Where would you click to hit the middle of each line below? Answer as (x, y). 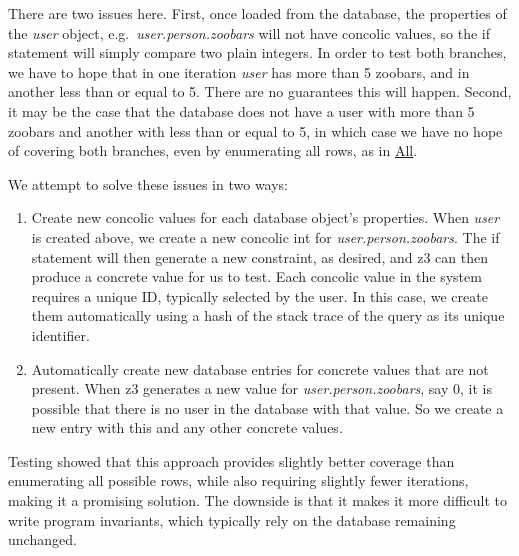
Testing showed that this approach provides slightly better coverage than (231, 460)
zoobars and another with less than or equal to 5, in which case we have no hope (255, 130)
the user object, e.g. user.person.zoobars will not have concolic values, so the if (249, 32)
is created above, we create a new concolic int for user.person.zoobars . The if (265, 236)
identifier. (60, 334)
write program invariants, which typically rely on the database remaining (232, 519)
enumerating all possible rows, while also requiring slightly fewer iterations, (238, 480)
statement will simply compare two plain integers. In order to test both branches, (257, 52)
